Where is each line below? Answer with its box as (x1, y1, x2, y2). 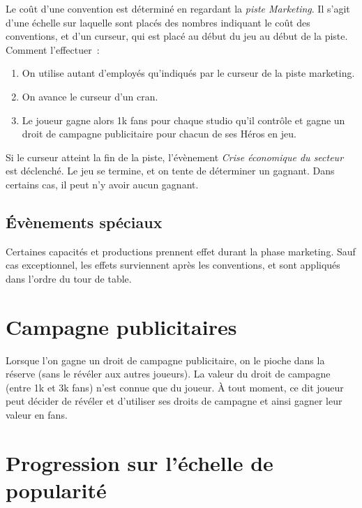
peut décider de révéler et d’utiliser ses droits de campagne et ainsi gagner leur (6, 394, 342, 408)
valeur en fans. (6, 408, 68, 422)
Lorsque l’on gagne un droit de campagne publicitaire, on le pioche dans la (6, 352, 325, 367)
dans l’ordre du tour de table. (6, 271, 132, 285)
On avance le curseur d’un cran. (22, 89, 158, 103)
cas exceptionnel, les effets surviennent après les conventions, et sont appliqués (6, 257, 340, 272)
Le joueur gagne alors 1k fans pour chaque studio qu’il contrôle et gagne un (22, 112, 345, 127)
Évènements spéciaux (6, 211, 163, 232)
